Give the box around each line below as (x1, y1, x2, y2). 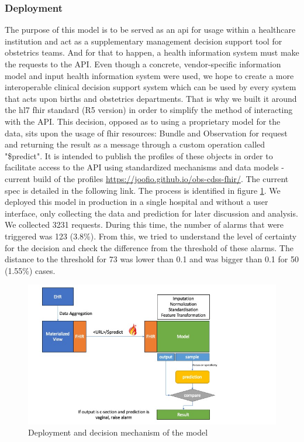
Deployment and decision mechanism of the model (28, 426, 208, 438)
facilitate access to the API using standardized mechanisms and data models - (5, 161, 284, 173)
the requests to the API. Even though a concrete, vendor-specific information (5, 58, 281, 70)
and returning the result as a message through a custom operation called (5, 138, 265, 150)
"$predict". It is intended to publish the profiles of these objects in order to (5, 149, 273, 162)
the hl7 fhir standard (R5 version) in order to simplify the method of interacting (5, 104, 293, 116)
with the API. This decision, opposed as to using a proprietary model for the (5, 115, 281, 127)
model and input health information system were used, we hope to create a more (5, 69, 294, 81)
